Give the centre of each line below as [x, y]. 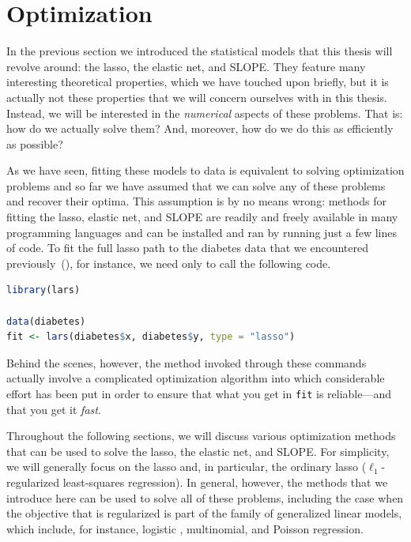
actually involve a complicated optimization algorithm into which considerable [196, 378]
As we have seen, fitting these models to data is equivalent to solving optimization [205, 170]
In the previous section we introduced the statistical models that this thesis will [200, 51]
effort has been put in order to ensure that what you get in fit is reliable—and [199, 393]
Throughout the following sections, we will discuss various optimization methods [201, 436]
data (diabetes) [46, 321]
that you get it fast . [54, 409]
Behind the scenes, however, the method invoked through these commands [187, 362]
